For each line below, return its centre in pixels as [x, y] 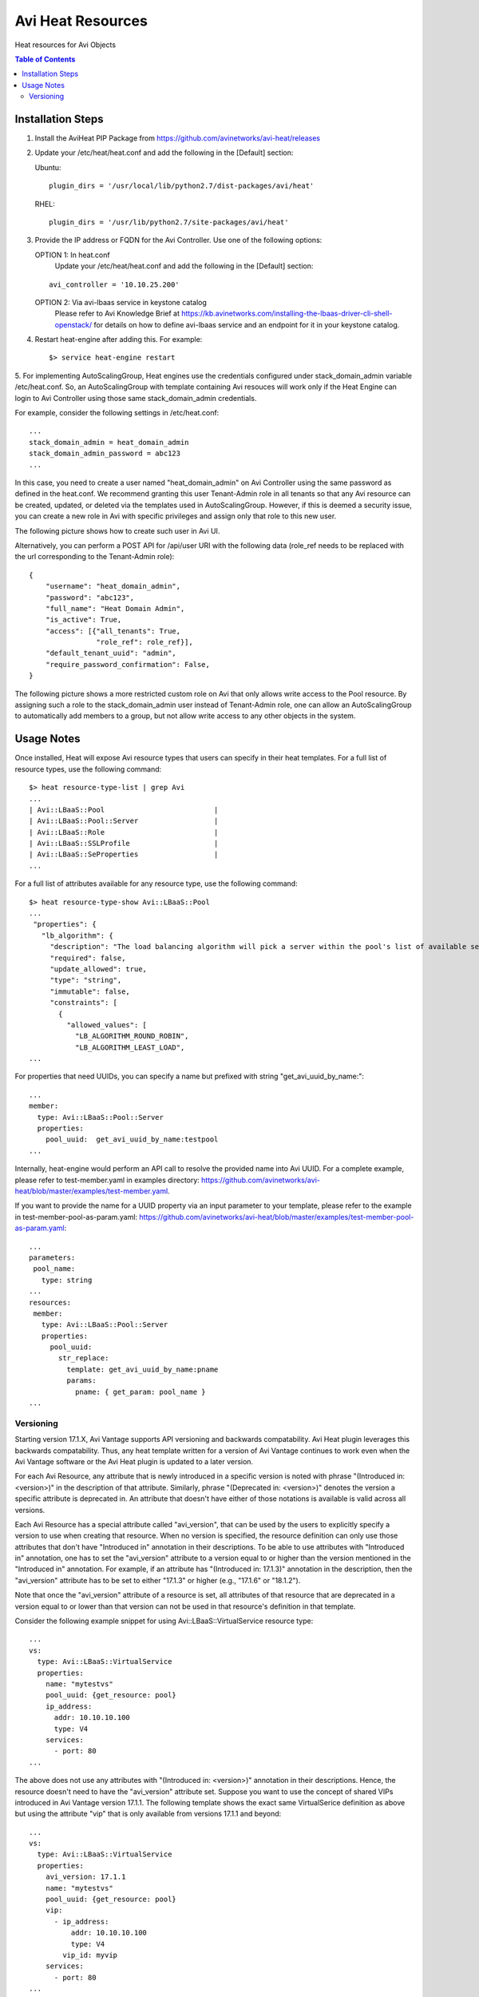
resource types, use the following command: [88, 769]
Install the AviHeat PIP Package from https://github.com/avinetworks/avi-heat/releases [178, 138]
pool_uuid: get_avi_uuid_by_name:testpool [132, 1139]
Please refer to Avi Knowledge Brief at [117, 314]
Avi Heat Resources [81, 21]
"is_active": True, [83, 620]
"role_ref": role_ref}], [144, 642]
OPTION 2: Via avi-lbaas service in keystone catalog [121, 302]
